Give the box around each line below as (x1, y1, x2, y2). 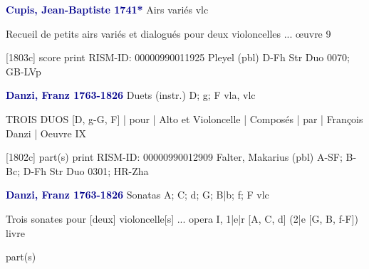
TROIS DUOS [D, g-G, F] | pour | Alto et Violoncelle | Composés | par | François (6, 111, 363, 126)
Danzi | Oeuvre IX (6, 125, 87, 140)
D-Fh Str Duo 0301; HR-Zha (23, 163, 149, 178)
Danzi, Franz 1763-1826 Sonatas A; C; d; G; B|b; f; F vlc (6, 187, 269, 202)
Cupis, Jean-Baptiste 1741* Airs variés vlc (6, 2, 209, 16)
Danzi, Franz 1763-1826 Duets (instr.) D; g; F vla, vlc (6, 88, 256, 102)
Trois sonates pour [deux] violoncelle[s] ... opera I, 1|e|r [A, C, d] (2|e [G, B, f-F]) (6, 211, 358, 226)
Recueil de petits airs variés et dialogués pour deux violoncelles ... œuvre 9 (6, 26, 331, 41)
